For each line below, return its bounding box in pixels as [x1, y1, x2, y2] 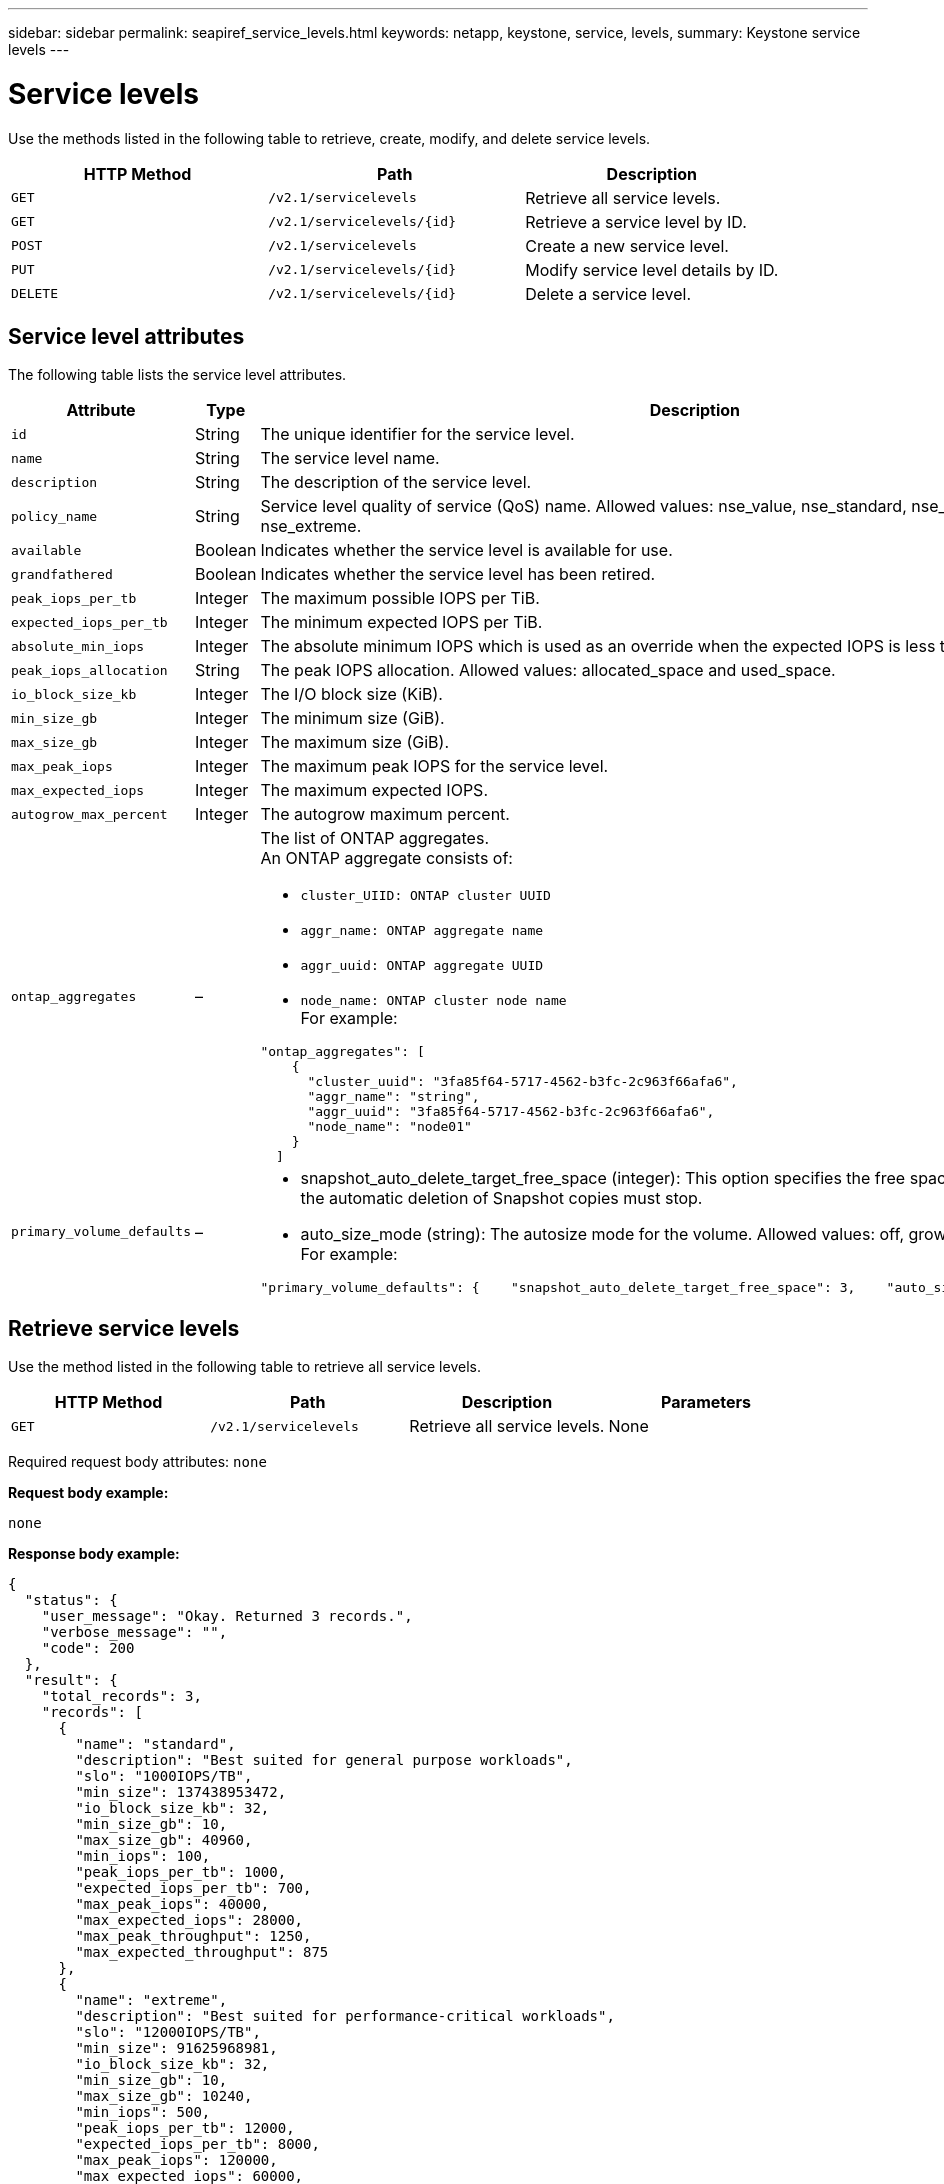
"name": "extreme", [75, 1992, 228, 2009]
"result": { [24, 1672, 118, 1689]
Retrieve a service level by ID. [525, 211, 747, 232]
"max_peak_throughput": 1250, [75, 1928, 312, 1945]
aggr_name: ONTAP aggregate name [300, 923, 544, 939]
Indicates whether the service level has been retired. [260, 564, 656, 585]
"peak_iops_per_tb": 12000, [75, 2120, 295, 2137]
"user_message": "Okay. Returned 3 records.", [41, 1608, 413, 1625]
